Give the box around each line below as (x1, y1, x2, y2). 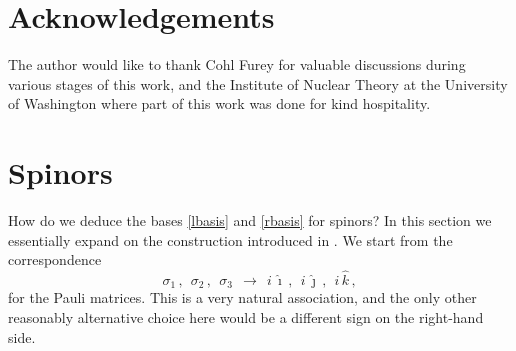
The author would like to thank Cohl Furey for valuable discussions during (8, 54, 466, 75)
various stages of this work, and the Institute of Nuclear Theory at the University (8, 73, 508, 94)
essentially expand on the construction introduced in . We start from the (8, 229, 453, 250)
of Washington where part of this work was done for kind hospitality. (8, 93, 431, 114)
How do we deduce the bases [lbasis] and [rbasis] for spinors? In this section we (8, 210, 492, 231)
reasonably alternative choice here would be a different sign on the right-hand (8, 307, 484, 328)
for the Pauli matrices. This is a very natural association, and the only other (8, 287, 477, 308)
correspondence (8, 249, 102, 270)
